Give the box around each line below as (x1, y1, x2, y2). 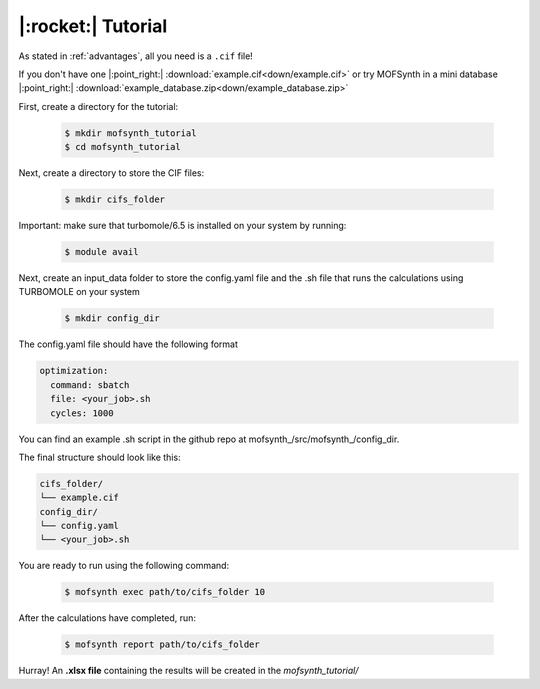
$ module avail (64, 246, 139, 258)
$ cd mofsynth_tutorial (64, 141, 182, 153)
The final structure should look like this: (18, 451, 181, 463)
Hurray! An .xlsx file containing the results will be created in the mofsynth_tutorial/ (18, 665, 359, 677)
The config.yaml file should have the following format (18, 338, 239, 350)
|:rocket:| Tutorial (18, 15, 168, 37)
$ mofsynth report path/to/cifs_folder (64, 639, 260, 650)
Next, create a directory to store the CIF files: (18, 167, 205, 179)
